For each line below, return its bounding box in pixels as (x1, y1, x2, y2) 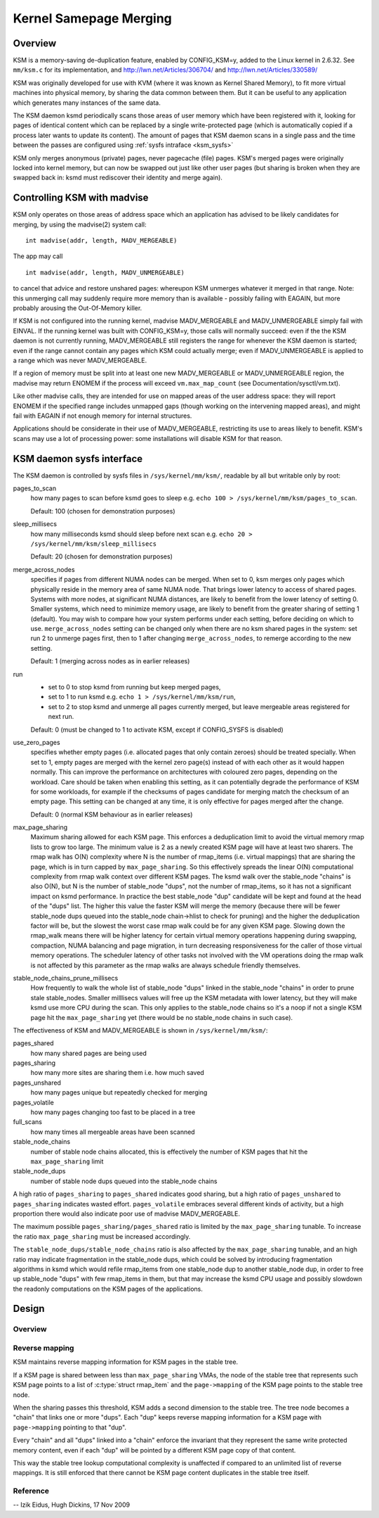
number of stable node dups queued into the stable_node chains (30, 1177, 218, 1185)
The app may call (13, 252, 63, 260)
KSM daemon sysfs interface (13, 452, 143, 464)
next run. (48, 713, 74, 721)
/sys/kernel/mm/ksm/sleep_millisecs (30, 540, 157, 548)
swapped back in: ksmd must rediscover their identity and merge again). (13, 173, 222, 182)
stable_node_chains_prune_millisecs (13, 974, 119, 982)
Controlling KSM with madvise (13, 192, 149, 204)
